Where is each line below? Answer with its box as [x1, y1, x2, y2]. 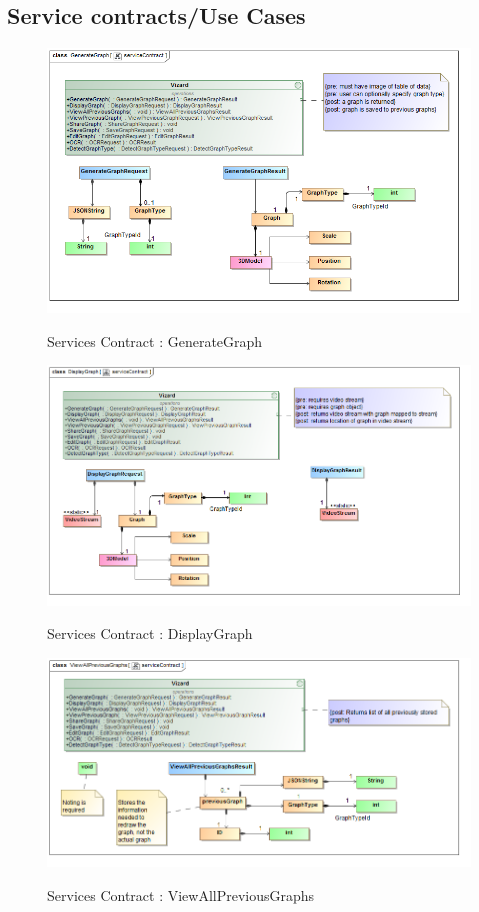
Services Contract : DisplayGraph [47, 623, 253, 644]
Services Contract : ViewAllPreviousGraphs [47, 884, 315, 905]
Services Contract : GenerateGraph [47, 330, 263, 351]
